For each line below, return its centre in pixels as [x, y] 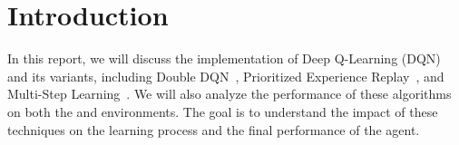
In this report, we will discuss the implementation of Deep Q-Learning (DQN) [224, 58]
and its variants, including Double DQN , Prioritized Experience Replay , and [226, 76]
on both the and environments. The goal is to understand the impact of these [223, 111]
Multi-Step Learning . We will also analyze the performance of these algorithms [229, 94]
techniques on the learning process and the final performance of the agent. [214, 129]
